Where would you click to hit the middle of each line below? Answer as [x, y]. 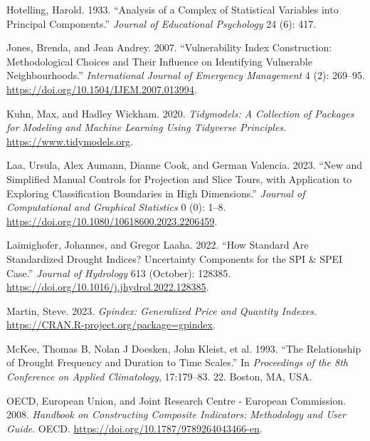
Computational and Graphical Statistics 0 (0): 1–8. [116, 207]
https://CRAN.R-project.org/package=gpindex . [111, 325]
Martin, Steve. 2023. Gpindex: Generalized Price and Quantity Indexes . [162, 310]
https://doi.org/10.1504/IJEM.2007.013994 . [102, 89]
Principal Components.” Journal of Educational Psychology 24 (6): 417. [162, 23]
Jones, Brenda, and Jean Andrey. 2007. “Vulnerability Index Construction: [169, 47]
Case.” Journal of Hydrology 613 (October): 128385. [119, 273]
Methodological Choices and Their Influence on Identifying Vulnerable [159, 61]
